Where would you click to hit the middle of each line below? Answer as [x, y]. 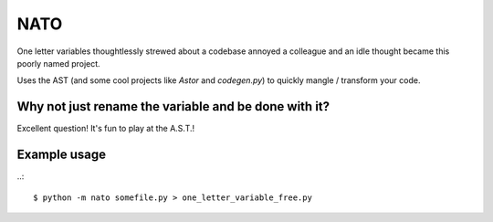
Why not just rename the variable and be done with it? [173, 106]
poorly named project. [58, 63]
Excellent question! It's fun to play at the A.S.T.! [106, 129]
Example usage [62, 155]
